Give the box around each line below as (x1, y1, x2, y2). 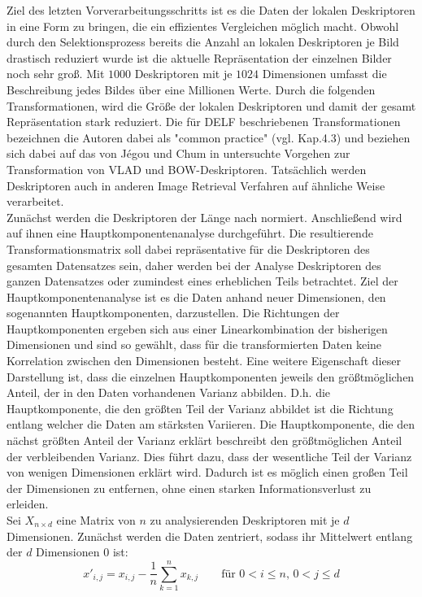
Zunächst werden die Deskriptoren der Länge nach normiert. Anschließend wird (7, 208, 402, 225)
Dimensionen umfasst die (262, 65, 387, 82)
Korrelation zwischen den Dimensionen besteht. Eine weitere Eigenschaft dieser (7, 352, 401, 369)
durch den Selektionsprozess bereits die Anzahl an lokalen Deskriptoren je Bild (7, 33, 399, 50)
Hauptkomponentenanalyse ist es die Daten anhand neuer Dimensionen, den (7, 288, 386, 305)
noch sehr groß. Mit (7, 65, 105, 82)
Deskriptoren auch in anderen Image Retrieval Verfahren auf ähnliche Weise (7, 176, 385, 194)
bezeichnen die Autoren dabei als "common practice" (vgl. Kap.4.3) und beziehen (7, 129, 411, 146)
